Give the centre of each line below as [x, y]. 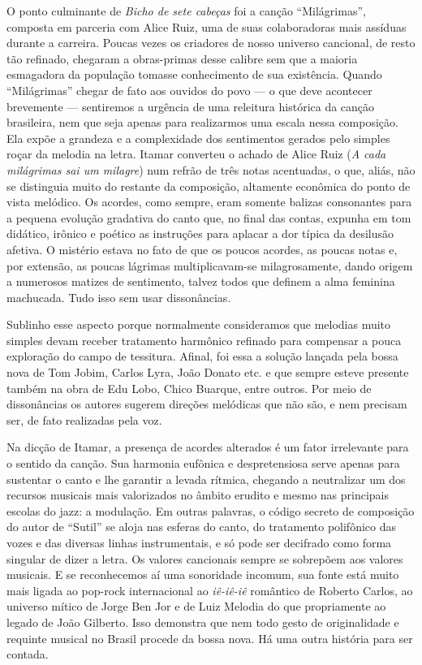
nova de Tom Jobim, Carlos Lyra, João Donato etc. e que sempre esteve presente [208, 372]
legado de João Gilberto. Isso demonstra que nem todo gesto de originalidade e [203, 622]
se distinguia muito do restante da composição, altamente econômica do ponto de [209, 186]
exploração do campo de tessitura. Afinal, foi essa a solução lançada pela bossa [202, 356]
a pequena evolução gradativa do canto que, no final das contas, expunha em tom [209, 217]
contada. [28, 654]
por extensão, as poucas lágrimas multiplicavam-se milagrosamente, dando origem [210, 265]
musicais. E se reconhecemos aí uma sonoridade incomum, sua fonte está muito [203, 574]
